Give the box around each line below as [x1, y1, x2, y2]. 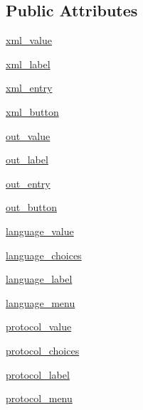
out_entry [6, 176, 51, 190]
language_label [6, 271, 73, 286]
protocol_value [6, 319, 72, 334]
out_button [6, 200, 57, 215]
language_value [6, 223, 74, 238]
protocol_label [6, 367, 70, 382]
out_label [6, 152, 48, 167]
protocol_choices [6, 342, 80, 357]
